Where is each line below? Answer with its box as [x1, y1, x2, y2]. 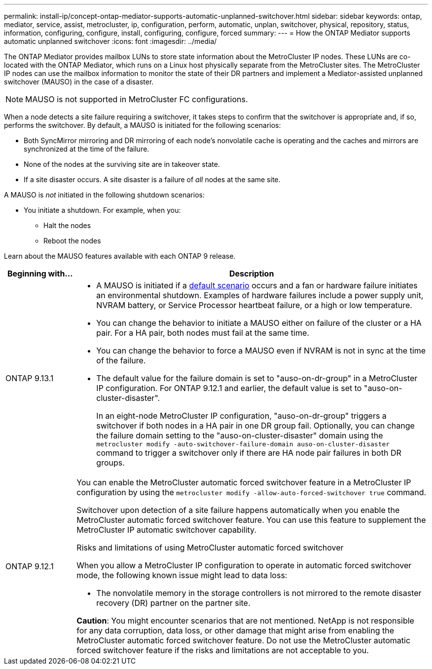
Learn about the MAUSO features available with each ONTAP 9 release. [4, 252, 236, 260]
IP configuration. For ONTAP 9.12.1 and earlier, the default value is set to [96, 383, 362, 393]
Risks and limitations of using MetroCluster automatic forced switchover [76, 543, 344, 552]
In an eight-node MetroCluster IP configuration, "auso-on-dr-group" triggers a [96, 411, 387, 421]
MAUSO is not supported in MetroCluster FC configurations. [25, 94, 248, 104]
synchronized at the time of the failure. [24, 145, 149, 153]
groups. [96, 458, 125, 468]
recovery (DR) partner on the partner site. [96, 598, 251, 608]
